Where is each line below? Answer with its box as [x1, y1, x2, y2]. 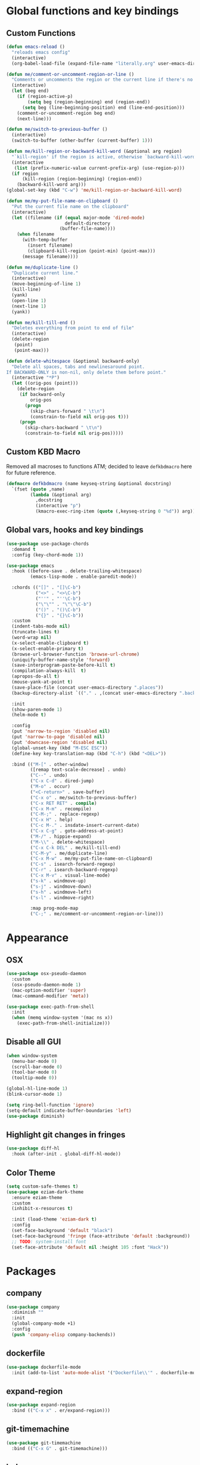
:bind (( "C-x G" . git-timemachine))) [11, 1445, 108, 1451]
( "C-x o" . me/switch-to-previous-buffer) [30, 795, 137, 801]
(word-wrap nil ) [11, 635, 52, 640]
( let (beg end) [11, 88, 49, 94]
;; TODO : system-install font [11, 1239, 86, 1245]
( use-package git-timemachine [6, 1440, 82, 1446]
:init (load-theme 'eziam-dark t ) [11, 1216, 97, 1222]
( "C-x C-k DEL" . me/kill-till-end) [30, 844, 121, 851]
